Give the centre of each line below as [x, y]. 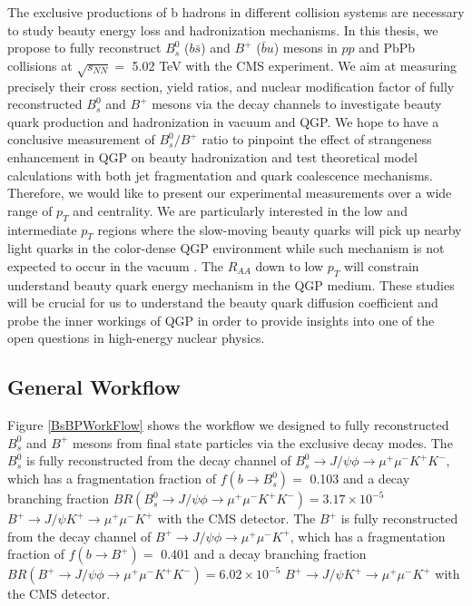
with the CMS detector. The [236, 518]
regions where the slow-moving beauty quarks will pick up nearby [280, 229]
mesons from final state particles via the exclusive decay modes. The [262, 442]
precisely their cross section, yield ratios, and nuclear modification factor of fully [231, 86]
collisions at [40, 65]
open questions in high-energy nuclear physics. [136, 338]
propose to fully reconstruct [84, 48]
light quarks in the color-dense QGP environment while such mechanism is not [226, 248]
